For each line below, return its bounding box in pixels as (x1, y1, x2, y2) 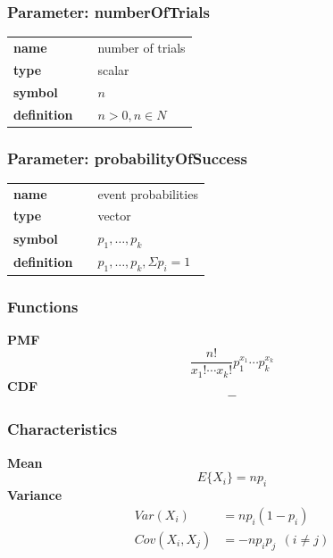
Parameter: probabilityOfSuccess (7, 146, 247, 169)
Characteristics (7, 418, 118, 440)
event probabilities (97, 184, 198, 203)
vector (97, 206, 131, 225)
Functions (7, 295, 79, 317)
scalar (97, 60, 129, 79)
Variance (7, 486, 62, 504)
